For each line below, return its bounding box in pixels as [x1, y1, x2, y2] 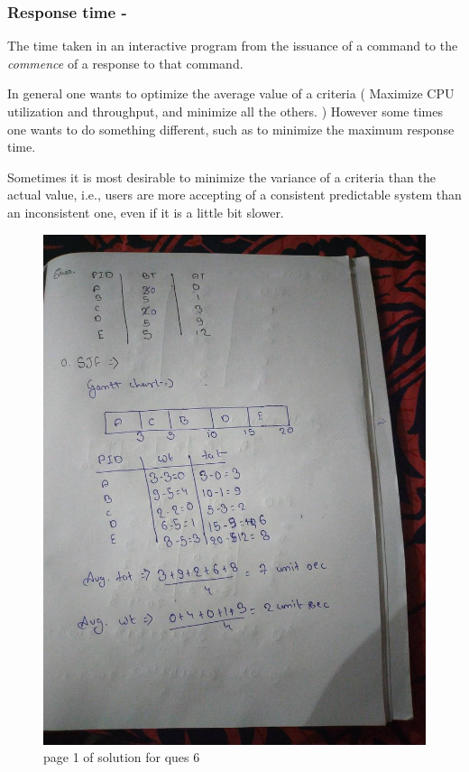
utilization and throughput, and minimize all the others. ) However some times [7, 102, 443, 120]
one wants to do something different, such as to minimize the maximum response [7, 119, 455, 138]
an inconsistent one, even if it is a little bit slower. [7, 202, 284, 221]
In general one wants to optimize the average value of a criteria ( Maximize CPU [7, 84, 455, 103]
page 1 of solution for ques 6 [43, 748, 200, 767]
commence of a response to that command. [7, 53, 244, 72]
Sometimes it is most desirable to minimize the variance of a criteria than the [7, 167, 436, 186]
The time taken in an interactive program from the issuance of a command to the [7, 36, 458, 55]
